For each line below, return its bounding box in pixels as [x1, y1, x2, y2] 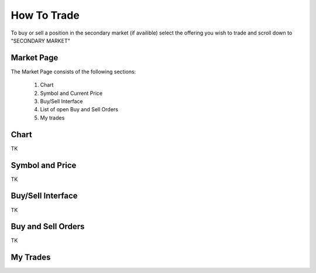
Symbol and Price [11, 160, 77, 170]
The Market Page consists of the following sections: [11, 68, 136, 75]
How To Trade [11, 9, 80, 22]
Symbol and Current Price [40, 90, 102, 97]
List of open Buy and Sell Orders [40, 106, 118, 113]
